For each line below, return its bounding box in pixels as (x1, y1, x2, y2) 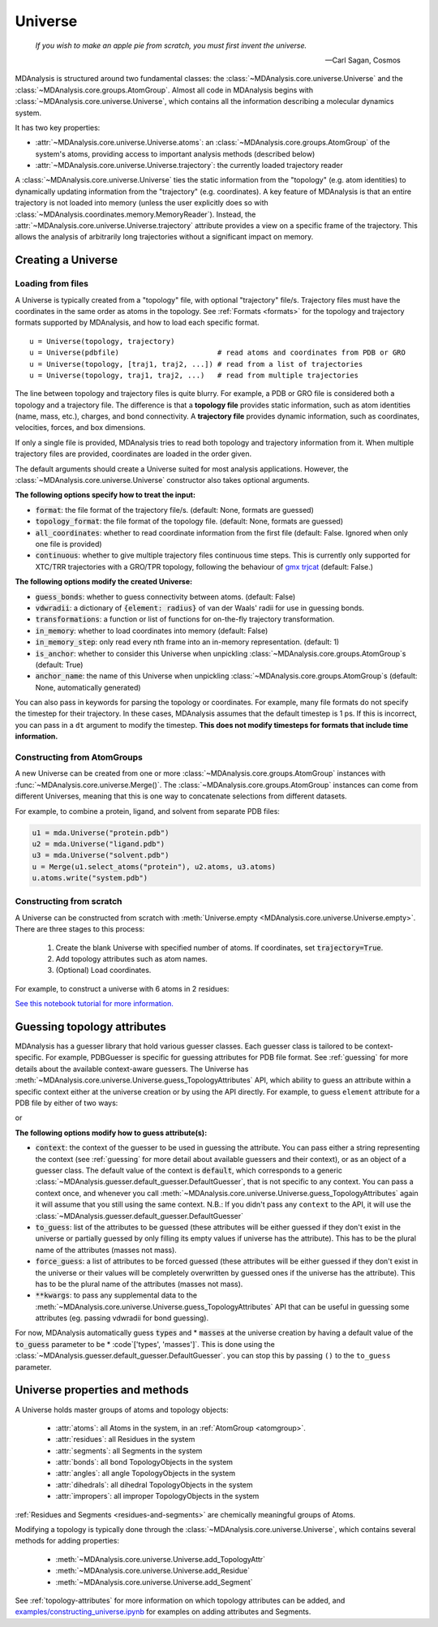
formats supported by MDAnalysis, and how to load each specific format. (15, 317, 260, 328)
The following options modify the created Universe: (15, 577, 193, 587)
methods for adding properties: (15, 1536, 119, 1546)
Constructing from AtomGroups (15, 751, 144, 763)
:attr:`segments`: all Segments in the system (55, 1445, 203, 1456)
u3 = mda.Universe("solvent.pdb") (32, 850, 170, 860)
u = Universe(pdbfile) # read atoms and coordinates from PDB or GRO (29, 348, 406, 357)
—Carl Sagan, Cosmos (324, 55, 401, 65)
